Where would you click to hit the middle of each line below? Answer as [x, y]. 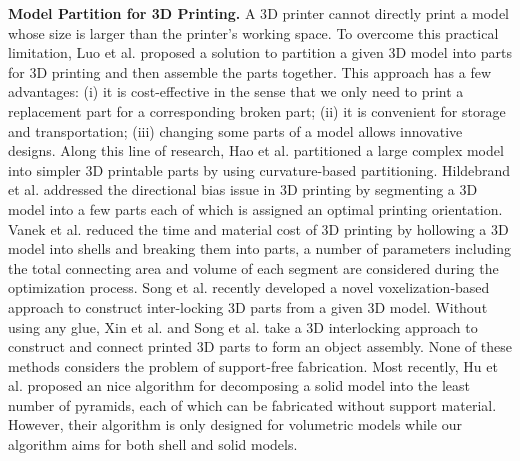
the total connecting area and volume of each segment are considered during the [253, 267]
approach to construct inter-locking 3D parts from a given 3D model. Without [248, 306]
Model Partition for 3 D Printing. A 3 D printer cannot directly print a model [259, 13]
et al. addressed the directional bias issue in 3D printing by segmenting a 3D [243, 189]
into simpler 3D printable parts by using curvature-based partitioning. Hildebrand [259, 169]
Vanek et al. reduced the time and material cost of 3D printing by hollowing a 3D [258, 228]
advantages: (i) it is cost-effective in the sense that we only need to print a [236, 91]
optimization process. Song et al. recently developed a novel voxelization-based [249, 287]
